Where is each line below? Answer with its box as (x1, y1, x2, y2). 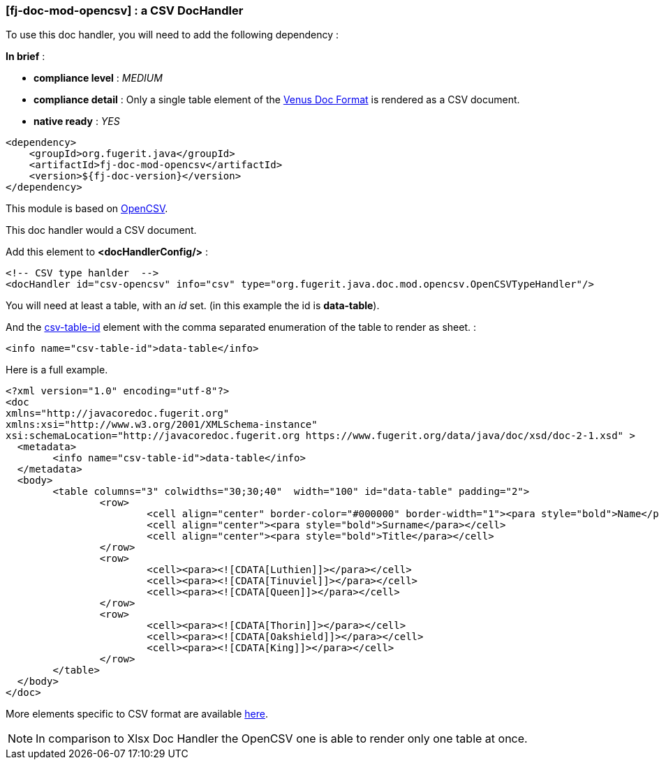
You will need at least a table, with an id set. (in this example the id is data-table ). (6, 299, 380, 312)
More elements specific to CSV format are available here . (6, 708, 268, 720)
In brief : (6, 50, 45, 63)
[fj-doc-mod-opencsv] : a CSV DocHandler (6, 3, 244, 17)
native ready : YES (34, 115, 120, 128)
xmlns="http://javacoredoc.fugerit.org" (6, 408, 230, 419)
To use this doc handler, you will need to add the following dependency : (6, 29, 339, 41)
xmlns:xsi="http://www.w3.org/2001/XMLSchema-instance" (6, 419, 318, 431)
